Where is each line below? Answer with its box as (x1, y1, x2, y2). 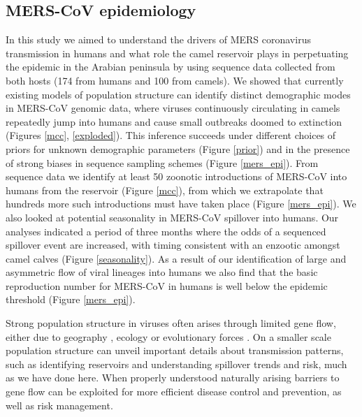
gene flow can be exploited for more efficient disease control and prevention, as (6, 384, 342, 399)
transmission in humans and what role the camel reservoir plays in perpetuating (6, 45, 349, 60)
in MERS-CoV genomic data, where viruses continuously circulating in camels (6, 101, 340, 115)
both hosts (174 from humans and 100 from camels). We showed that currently (6, 73, 344, 87)
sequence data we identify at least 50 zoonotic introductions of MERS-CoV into (6, 169, 347, 184)
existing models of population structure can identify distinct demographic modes (6, 87, 351, 101)
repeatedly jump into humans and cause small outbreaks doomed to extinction (6, 114, 342, 129)
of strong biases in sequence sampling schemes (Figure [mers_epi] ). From (6, 155, 319, 170)
